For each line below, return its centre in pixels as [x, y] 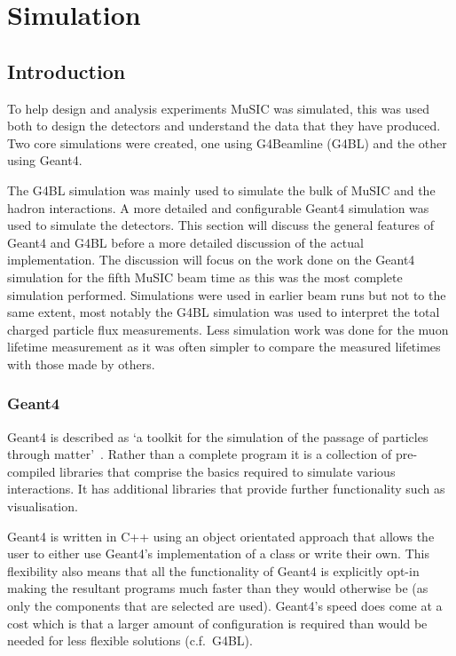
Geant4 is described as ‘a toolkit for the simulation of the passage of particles [218, 436]
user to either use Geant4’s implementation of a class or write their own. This [218, 553]
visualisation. [43, 506]
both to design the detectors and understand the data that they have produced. [224, 126]
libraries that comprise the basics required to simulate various [228, 471]
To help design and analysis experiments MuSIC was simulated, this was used [218, 108]
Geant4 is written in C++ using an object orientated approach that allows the [221, 536]
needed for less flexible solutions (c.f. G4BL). [130, 640]
